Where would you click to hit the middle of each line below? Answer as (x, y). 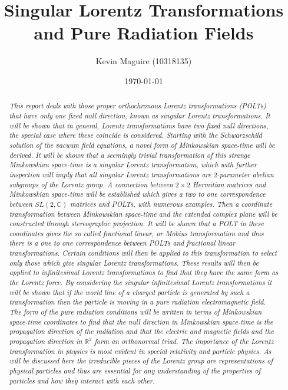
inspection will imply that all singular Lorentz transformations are (110, 174)
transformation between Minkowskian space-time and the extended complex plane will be (143, 214)
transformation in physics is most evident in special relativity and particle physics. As (140, 351)
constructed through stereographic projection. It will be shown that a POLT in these (136, 224)
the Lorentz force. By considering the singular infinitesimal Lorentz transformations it (140, 282)
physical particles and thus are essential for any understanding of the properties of (135, 371)
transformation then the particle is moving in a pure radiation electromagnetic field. (138, 302)
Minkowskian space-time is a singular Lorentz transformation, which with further (133, 165)
